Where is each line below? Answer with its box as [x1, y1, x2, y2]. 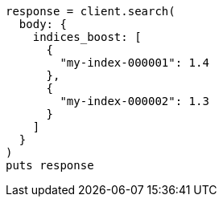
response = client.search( [6, 5, 176, 18]
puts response [6, 159, 94, 172]
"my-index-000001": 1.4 [60, 56, 209, 69]
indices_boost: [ [32, 30, 142, 43]
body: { [19, 18, 67, 30]
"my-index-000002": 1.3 [60, 95, 209, 108]
